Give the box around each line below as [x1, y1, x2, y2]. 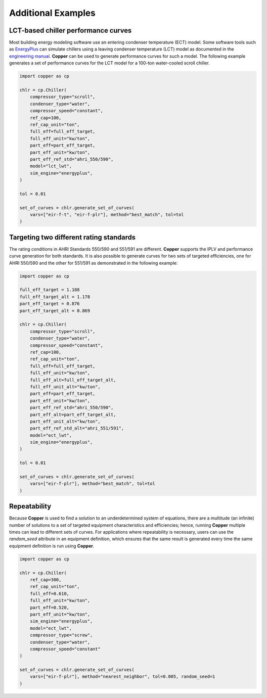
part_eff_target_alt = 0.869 [19, 308, 90, 314]
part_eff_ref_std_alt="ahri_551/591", [30, 425, 124, 431]
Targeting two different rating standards [9, 233, 136, 241]
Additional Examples [9, 7, 96, 18]
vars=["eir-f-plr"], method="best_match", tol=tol [30, 481, 155, 487]
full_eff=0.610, [30, 591, 69, 596]
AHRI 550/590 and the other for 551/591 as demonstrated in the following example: [9, 260, 178, 266]
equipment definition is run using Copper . [9, 543, 94, 549]
